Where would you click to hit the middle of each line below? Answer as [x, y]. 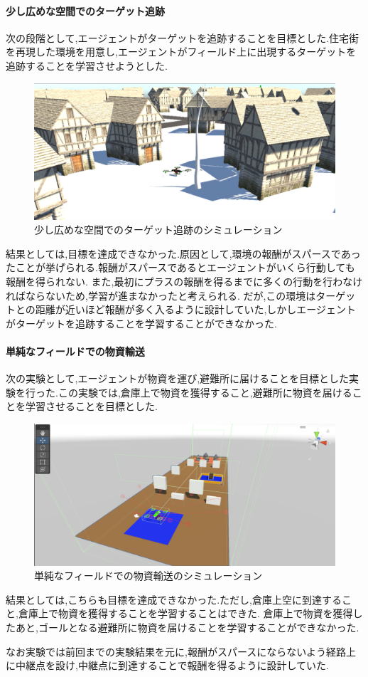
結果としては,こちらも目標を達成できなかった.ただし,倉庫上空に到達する [174, 599]
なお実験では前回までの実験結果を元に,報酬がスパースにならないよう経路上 [181, 651]
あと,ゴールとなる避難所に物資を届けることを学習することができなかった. [187, 627]
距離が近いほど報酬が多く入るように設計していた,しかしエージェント [196, 309]
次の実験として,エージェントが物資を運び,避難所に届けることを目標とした [178, 378]
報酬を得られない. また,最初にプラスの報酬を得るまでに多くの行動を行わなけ [184, 282]
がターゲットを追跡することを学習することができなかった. [141, 323]
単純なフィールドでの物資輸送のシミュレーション [148, 576]
